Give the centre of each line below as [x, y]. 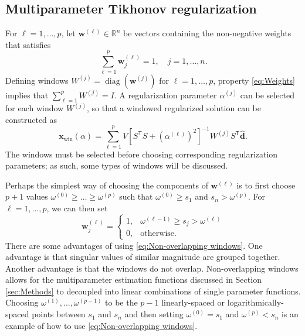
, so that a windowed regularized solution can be [174, 108]
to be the [121, 302]
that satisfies [28, 44]
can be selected [267, 95]
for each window [35, 108]
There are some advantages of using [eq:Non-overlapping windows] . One [134, 245]
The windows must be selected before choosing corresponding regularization [142, 154]
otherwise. [158, 234]
